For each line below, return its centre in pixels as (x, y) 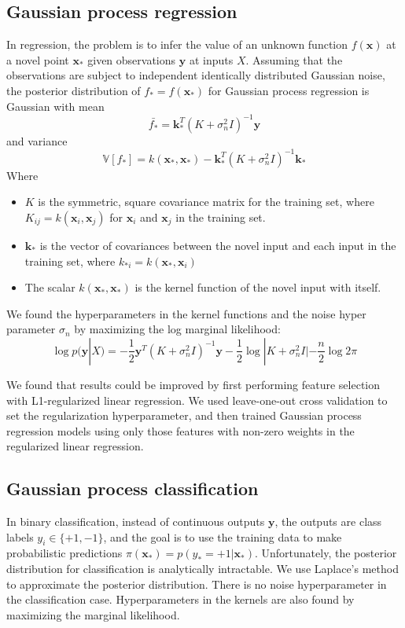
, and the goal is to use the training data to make (223, 536)
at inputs (211, 59)
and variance (37, 140)
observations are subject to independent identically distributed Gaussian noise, (196, 75)
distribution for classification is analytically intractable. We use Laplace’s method (202, 569)
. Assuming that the (294, 59)
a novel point (38, 59)
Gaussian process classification (133, 488)
